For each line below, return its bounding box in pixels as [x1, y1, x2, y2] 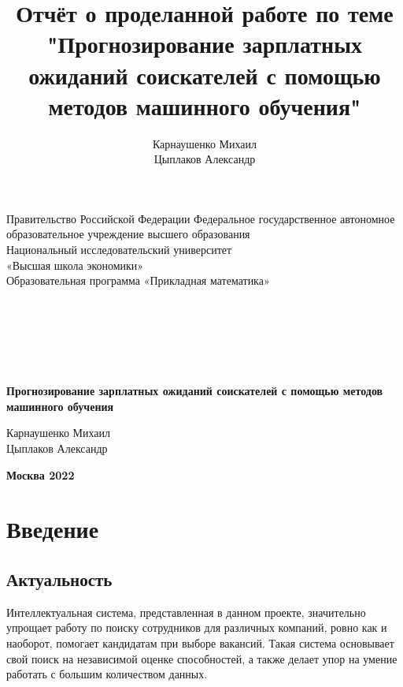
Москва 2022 [6, 466, 75, 483]
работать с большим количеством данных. [6, 666, 208, 682]
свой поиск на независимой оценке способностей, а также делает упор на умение [6, 650, 397, 666]
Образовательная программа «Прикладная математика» [6, 272, 270, 289]
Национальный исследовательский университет [6, 241, 232, 258]
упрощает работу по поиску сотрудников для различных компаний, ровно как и [6, 619, 387, 636]
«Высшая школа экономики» [6, 256, 144, 273]
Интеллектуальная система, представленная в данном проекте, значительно [6, 603, 366, 620]
